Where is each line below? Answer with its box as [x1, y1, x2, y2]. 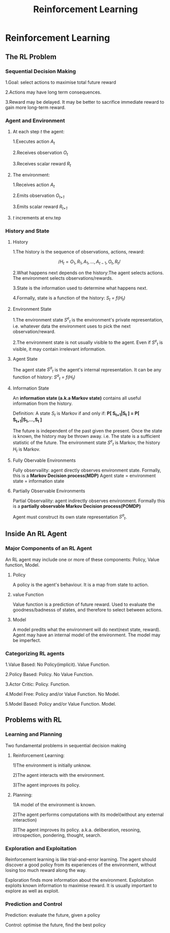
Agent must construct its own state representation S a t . [12, 513, 127, 521]
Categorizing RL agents [5, 650, 65, 657]
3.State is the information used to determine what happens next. [12, 285, 148, 291]
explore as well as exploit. [5, 888, 60, 894]
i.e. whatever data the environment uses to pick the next [12, 323, 131, 329]
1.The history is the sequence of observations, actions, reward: [12, 249, 145, 255]
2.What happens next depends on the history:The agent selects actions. [12, 270, 164, 276]
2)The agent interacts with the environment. [12, 772, 105, 778]
